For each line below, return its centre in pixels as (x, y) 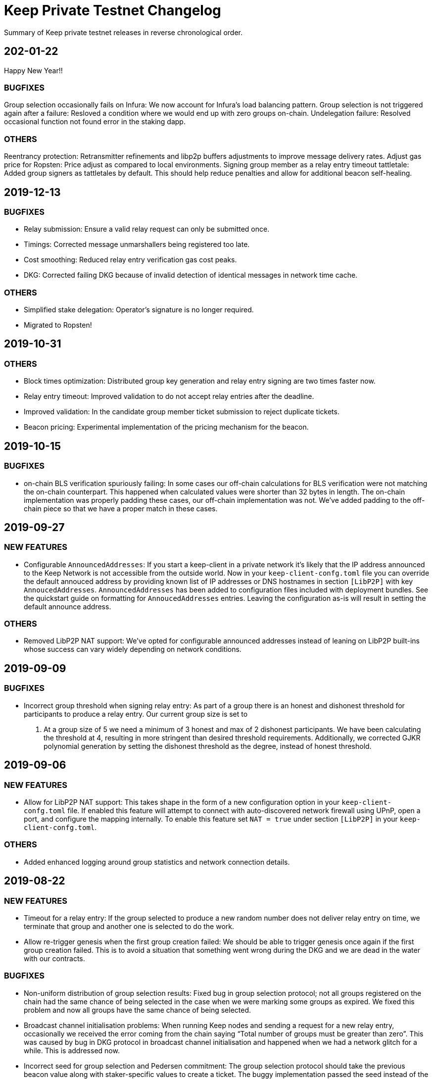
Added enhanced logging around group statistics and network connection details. (157, 862)
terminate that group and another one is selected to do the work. (129, 926)
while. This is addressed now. (72, 1050)
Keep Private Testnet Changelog (113, 10)
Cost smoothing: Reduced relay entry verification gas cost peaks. (130, 260)
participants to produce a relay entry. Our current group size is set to (136, 714)
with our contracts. (54, 958)
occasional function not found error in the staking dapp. (95, 122)
